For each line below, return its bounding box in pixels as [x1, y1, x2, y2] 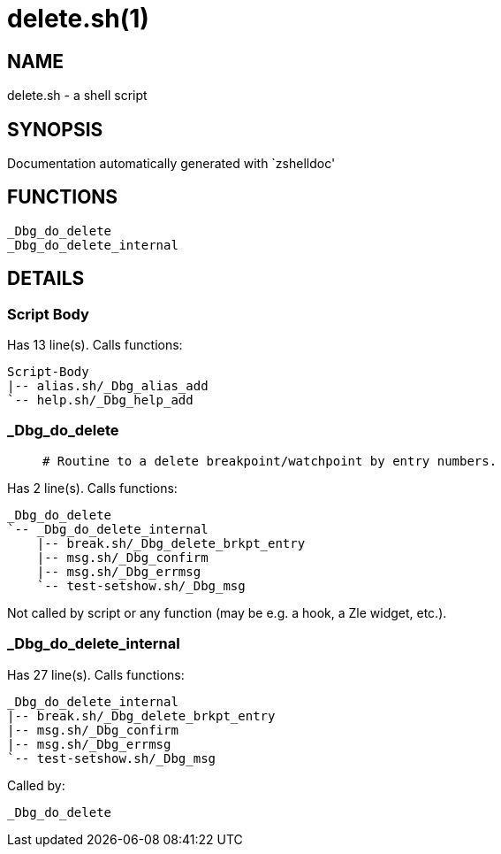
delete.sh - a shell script [7, 88, 148, 104]
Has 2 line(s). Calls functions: [7, 480, 178, 496]
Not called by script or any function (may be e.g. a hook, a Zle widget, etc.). [7, 604, 447, 620]
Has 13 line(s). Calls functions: [7, 337, 183, 353]
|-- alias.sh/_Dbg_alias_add [7, 379, 209, 394]
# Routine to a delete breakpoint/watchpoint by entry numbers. [42, 453, 497, 468]
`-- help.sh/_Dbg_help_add [7, 393, 194, 408]
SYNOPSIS [7, 118, 103, 141]
